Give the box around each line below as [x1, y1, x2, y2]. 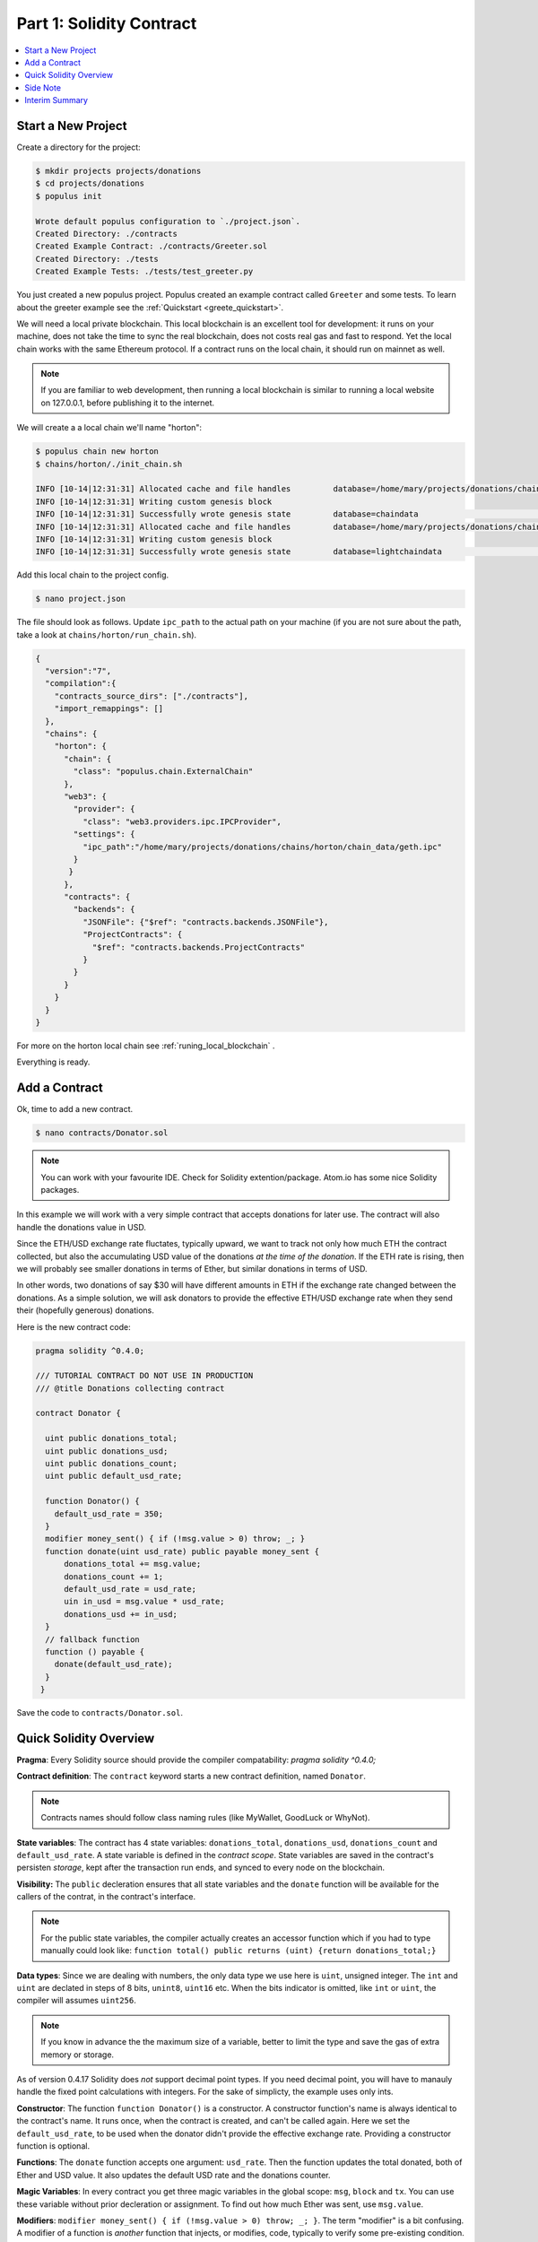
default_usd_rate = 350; [54, 1508, 164, 1519]
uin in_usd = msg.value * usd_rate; [64, 1596, 225, 1607]
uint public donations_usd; [45, 1446, 169, 1456]
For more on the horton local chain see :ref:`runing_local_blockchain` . [16, 1040, 275, 1051]
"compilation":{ [45, 678, 117, 689]
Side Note [24, 82, 62, 93]
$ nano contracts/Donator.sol [35, 1128, 169, 1138]
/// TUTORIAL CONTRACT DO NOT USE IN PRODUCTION [35, 1370, 254, 1381]
